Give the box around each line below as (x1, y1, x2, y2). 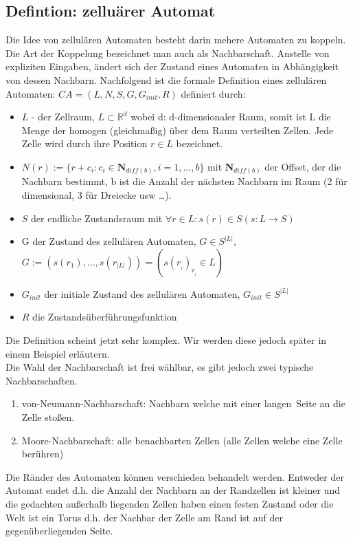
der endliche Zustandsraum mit (31, 210, 163, 225)
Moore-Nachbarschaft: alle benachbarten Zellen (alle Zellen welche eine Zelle (21, 433, 343, 447)
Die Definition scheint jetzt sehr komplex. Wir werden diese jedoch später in (5, 333, 327, 347)
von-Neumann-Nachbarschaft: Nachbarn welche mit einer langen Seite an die (21, 396, 345, 411)
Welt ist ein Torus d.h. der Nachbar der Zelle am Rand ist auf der (5, 510, 283, 524)
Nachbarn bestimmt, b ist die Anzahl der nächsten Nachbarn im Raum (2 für (21, 174, 348, 188)
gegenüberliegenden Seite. (5, 523, 113, 538)
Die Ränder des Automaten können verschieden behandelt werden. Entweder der (5, 469, 344, 484)
